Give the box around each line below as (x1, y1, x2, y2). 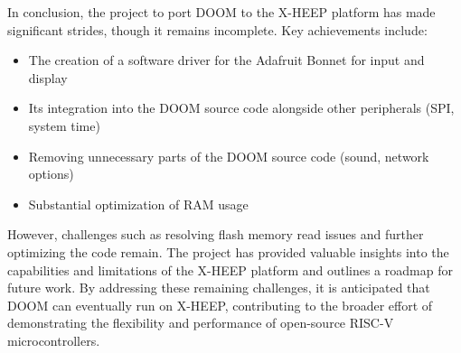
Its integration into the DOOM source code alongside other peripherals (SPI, (28, 98, 455, 117)
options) (28, 164, 74, 183)
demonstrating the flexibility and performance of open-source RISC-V (7, 313, 394, 332)
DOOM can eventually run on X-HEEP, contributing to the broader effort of (7, 295, 433, 314)
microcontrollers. (7, 330, 100, 349)
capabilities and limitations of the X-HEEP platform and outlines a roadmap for (7, 260, 453, 279)
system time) (28, 116, 100, 135)
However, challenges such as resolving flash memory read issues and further (7, 225, 424, 244)
